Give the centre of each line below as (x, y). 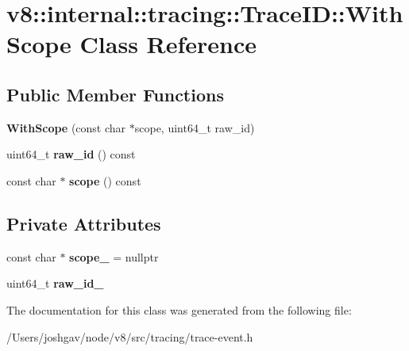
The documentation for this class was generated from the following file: (179, 309)
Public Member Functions (115, 94)
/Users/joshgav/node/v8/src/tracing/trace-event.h (130, 336)
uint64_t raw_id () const (71, 154)
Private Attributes (84, 223)
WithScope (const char (66, 127)
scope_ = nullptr (114, 256)
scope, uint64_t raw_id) (195, 127)
